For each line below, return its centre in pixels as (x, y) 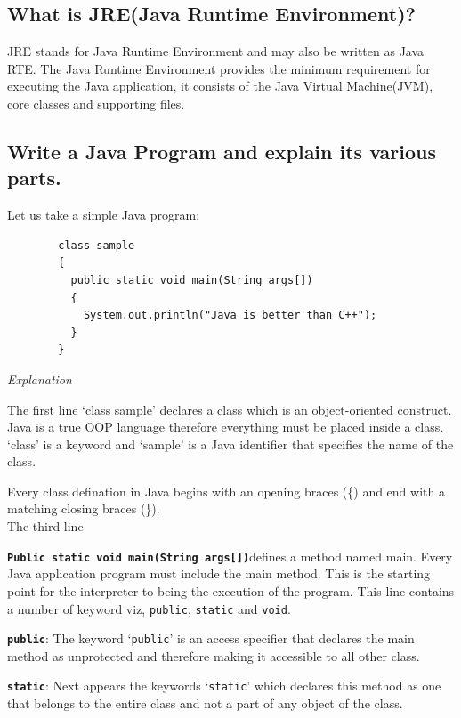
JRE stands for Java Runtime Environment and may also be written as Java (216, 51)
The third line (45, 526)
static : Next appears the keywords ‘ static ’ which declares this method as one (224, 686)
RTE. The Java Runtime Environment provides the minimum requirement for (219, 68)
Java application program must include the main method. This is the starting (219, 573)
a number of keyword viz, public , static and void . (149, 608)
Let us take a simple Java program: (104, 215)
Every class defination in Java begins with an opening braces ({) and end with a (226, 491)
